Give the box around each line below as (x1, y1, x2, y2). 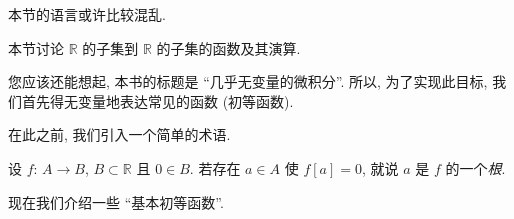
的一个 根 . (445, 157, 506, 178)
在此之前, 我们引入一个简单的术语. (8, 124, 231, 145)
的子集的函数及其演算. (156, 37, 301, 58)
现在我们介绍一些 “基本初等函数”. (8, 191, 224, 212)
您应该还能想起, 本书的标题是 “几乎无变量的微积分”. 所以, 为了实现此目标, (8, 71, 488, 92)
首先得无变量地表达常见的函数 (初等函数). (21, 90, 294, 111)
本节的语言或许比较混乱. (8, 4, 166, 24)
